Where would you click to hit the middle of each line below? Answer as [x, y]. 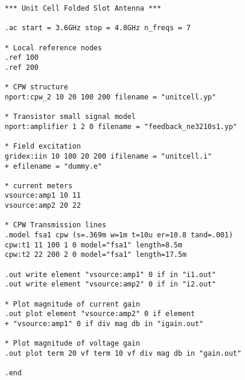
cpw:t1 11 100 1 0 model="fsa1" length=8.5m [94, 245]
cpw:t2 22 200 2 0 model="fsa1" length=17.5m [96, 255]
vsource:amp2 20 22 [43, 206]
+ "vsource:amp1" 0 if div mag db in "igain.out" [104, 324]
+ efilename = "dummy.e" [53, 166]
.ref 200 [22, 67]
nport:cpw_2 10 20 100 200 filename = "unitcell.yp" [110, 97]
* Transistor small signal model [70, 117]
